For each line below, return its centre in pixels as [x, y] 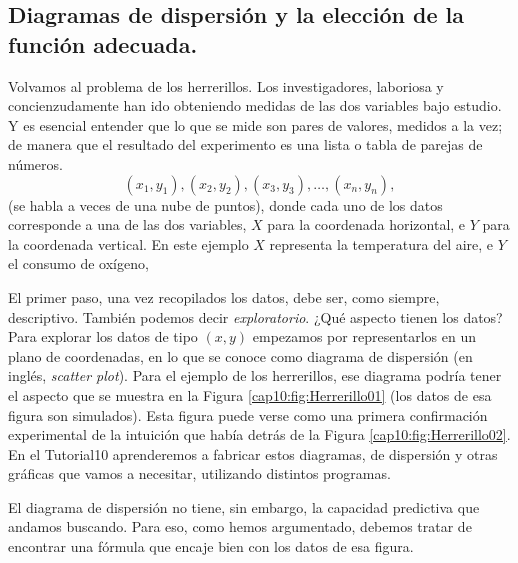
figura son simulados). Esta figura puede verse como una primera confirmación [248, 414]
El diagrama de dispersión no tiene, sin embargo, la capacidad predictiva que [244, 506]
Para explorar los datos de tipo [103, 336]
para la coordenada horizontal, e [366, 224]
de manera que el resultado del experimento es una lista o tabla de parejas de [245, 144]
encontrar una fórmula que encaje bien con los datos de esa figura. [211, 546]
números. [35, 163]
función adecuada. [103, 43]
